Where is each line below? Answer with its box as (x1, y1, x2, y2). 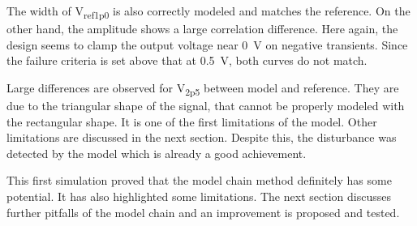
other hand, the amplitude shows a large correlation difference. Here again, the (6, 20, 398, 37)
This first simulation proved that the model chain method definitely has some (6, 172, 392, 189)
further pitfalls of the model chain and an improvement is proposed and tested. (6, 203, 400, 220)
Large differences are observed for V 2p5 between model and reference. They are (6, 79, 399, 98)
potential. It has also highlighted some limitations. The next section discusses (6, 188, 391, 204)
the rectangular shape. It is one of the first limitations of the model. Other (6, 113, 377, 130)
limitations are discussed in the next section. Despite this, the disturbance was (6, 129, 397, 146)
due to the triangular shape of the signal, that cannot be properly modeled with (6, 97, 405, 114)
